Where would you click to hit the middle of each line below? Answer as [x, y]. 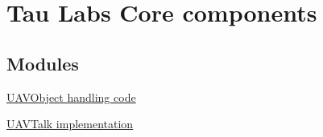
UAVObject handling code [71, 97]
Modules [43, 63]
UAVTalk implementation [70, 124]
